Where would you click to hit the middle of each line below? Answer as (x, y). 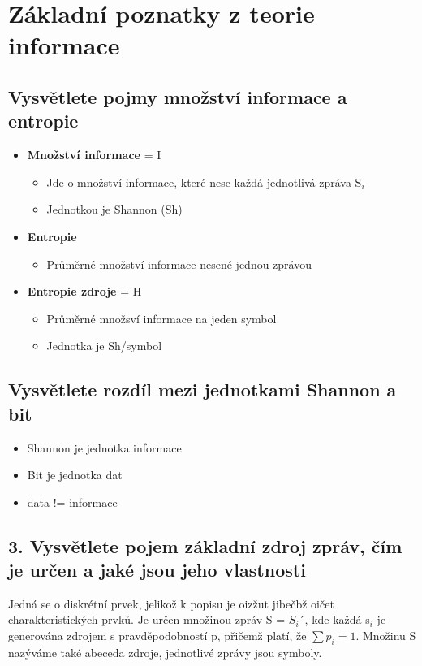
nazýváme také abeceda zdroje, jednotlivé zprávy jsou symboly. (165, 652)
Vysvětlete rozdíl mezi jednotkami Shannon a (202, 389)
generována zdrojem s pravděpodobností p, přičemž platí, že (157, 636)
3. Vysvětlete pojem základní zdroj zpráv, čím (205, 545)
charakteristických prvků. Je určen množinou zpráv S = (147, 619)
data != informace (72, 502)
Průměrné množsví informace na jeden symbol (161, 318)
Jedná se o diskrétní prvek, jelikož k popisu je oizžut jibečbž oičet (171, 603)
